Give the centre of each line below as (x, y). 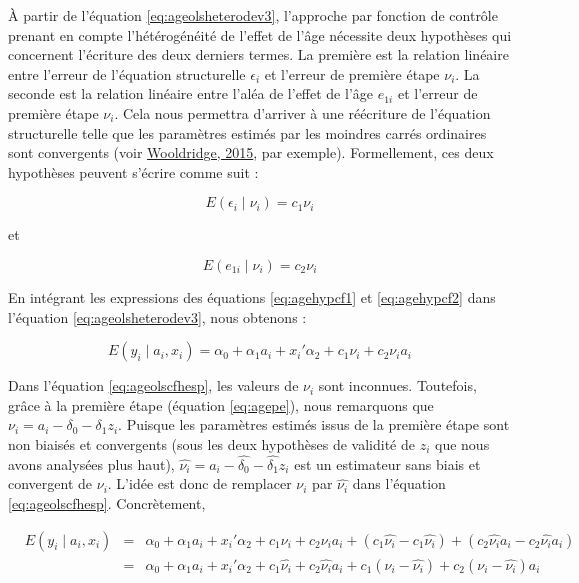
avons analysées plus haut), (91, 463)
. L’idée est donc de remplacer (199, 483)
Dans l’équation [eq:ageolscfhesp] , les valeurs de (153, 385)
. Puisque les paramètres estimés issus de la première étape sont (314, 424)
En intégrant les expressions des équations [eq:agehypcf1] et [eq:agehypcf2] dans (252, 296)
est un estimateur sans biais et (387, 463)
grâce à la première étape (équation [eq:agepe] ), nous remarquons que (221, 404)
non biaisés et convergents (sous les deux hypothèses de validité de (211, 443)
